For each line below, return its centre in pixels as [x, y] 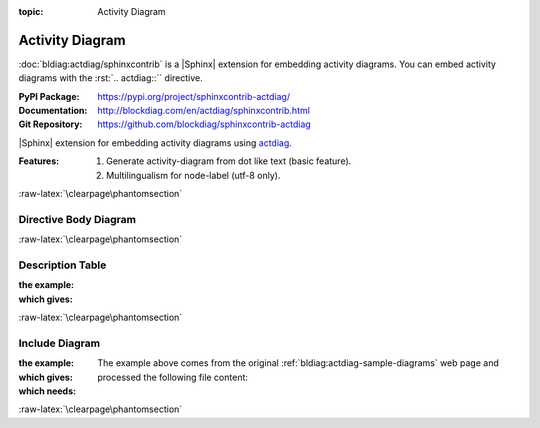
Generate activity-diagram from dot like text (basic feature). [229, 161]
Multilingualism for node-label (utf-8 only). [193, 175]
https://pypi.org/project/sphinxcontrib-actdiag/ [193, 96]
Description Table [62, 265]
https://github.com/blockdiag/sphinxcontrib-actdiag [204, 124]
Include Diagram [59, 343]
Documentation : [53, 111]
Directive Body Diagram [77, 219]
